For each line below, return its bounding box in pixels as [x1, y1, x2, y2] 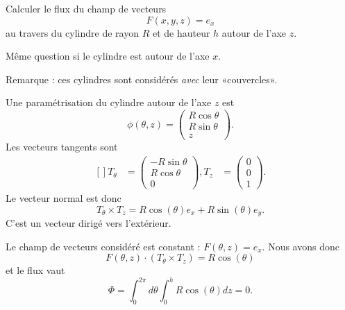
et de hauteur [152, 25, 210, 40]
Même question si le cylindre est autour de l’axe [6, 49, 210, 63]
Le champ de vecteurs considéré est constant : [6, 239, 201, 253]
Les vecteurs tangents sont [6, 139, 118, 154]
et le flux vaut [6, 263, 65, 277]
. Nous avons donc [262, 239, 339, 253]
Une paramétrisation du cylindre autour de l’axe [6, 95, 212, 110]
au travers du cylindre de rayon [6, 25, 139, 40]
